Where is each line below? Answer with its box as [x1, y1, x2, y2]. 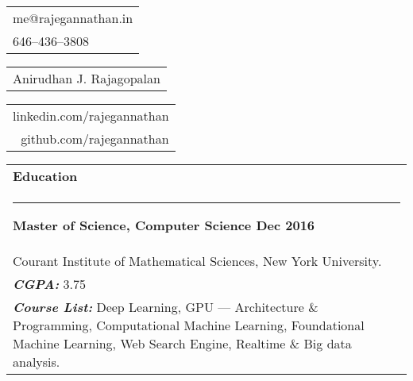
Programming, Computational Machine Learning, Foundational [13, 316, 365, 334]
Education [13, 167, 78, 185]
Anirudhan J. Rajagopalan [13, 69, 160, 87]
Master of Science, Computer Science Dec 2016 [13, 216, 315, 234]
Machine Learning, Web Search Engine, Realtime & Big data [13, 334, 352, 352]
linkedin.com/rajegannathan [13, 106, 169, 125]
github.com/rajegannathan [21, 129, 169, 148]
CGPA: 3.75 [13, 275, 87, 293]
